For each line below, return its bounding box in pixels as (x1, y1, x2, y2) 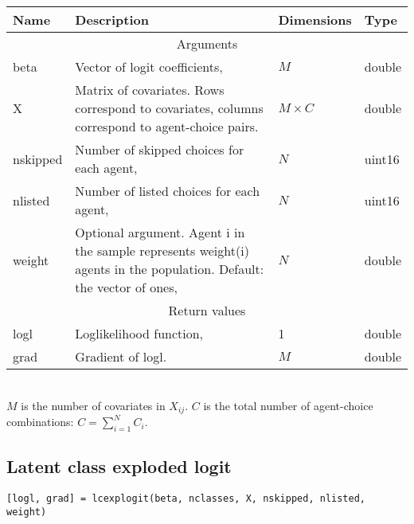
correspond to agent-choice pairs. (75, 117, 259, 135)
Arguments (176, 34, 238, 53)
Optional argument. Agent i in (75, 223, 245, 241)
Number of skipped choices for (75, 140, 244, 158)
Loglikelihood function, (75, 324, 204, 342)
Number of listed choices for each (75, 182, 260, 200)
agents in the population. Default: (75, 260, 264, 278)
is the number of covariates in (21, 397, 166, 413)
